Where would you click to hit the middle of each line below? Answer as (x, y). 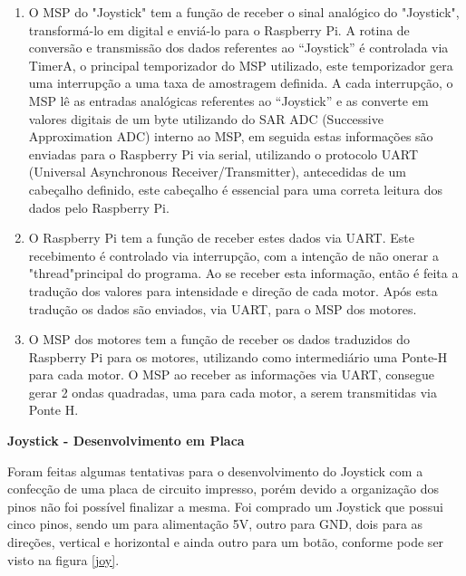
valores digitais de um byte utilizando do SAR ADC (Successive (206, 118)
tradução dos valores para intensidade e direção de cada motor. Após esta (233, 290)
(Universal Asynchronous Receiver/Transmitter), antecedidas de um (217, 172)
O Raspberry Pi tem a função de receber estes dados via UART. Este (221, 238)
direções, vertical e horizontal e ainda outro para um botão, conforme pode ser (226, 542)
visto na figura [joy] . (63, 559)
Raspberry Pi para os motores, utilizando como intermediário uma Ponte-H (238, 356)
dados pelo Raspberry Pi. (99, 207)
